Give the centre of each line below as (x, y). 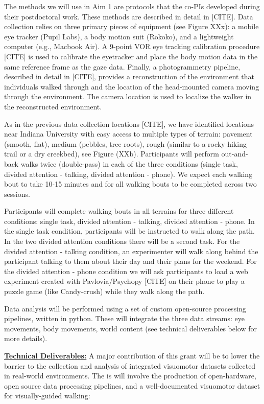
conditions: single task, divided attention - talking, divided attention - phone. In (129, 221)
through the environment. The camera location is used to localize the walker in (128, 96)
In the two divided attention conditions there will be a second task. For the (122, 241)
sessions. (17, 194)
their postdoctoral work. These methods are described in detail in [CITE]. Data (129, 16)
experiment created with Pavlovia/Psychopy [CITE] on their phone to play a (124, 281)
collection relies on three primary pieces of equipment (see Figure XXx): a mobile (131, 26)
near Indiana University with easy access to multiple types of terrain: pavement (128, 134)
